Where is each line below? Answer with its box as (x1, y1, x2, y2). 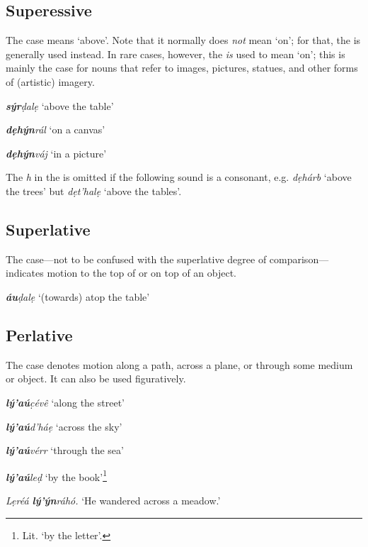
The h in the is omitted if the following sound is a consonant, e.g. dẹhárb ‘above (6, 170, 352, 184)
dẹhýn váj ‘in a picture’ (6, 145, 107, 160)
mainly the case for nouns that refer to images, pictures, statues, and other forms (6, 60, 358, 75)
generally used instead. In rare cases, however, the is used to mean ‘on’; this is (6, 46, 345, 61)
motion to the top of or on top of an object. (47, 265, 237, 280)
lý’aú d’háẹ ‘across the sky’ (6, 419, 122, 433)
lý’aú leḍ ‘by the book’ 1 (6, 467, 107, 484)
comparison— (269, 251, 329, 266)
